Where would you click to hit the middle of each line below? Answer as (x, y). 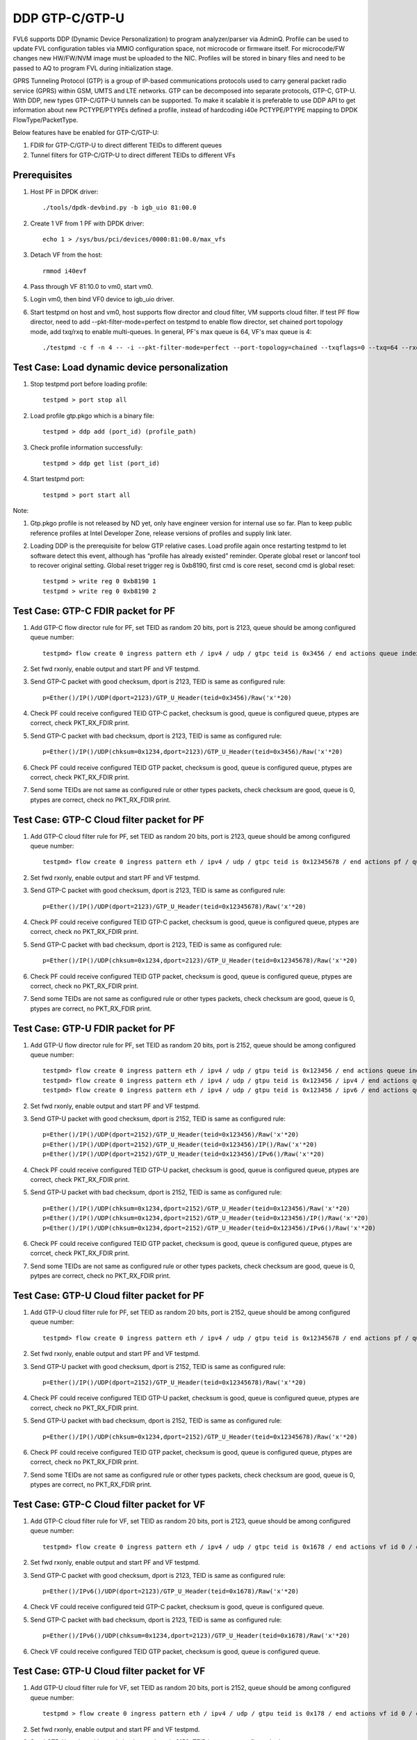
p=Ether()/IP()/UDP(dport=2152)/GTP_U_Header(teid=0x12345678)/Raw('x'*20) (174, 1382)
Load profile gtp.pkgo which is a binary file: (92, 416)
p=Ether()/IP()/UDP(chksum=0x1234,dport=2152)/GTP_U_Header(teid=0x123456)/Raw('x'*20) (197, 1208)
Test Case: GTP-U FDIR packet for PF (94, 1028)
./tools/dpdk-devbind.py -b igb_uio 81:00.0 (120, 208)
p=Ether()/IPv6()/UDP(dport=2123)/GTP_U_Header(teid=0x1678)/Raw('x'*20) (171, 1591)
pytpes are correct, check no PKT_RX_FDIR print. (100, 1276)
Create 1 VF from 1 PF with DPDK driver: (87, 223)
